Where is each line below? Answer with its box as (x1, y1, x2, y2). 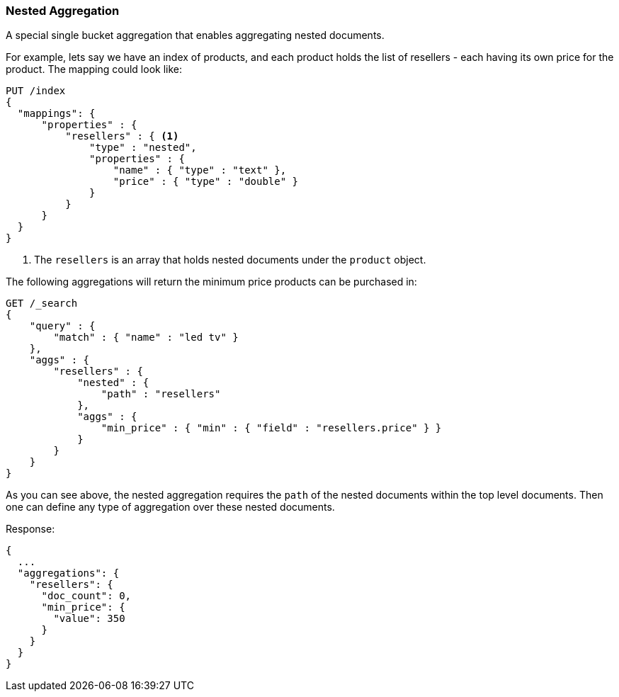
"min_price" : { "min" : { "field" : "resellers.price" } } (101, 422, 442, 434)
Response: (6, 523, 55, 535)
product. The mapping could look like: (6, 63, 182, 76)
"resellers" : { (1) (65, 130, 179, 142)
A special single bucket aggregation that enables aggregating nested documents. (6, 29, 385, 42)
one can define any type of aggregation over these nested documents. (6, 501, 335, 514)
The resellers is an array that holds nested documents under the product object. (34, 254, 426, 266)
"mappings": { (17, 108, 96, 120)
